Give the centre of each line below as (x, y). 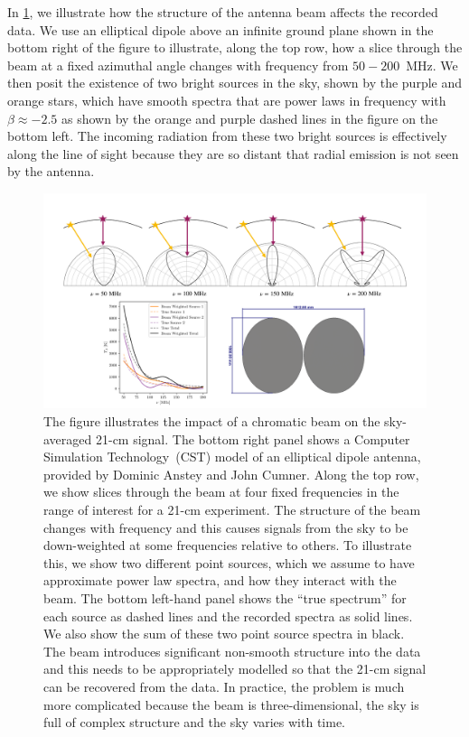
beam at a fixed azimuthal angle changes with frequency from (178, 65)
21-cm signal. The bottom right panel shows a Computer (253, 438)
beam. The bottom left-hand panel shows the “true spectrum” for (225, 597)
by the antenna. (51, 171)
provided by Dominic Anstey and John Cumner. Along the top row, (231, 474)
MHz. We (432, 65)
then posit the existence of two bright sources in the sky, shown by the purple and (235, 83)
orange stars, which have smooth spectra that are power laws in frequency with (227, 100)
